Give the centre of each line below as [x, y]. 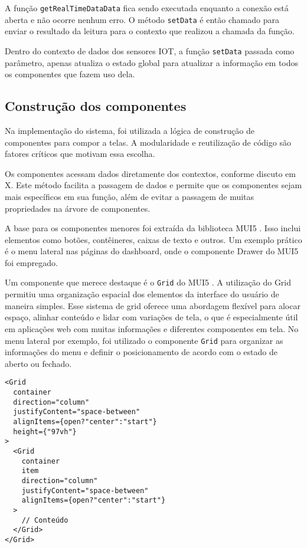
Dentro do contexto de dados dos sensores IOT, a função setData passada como [150, 50]
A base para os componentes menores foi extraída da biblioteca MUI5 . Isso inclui [153, 228]
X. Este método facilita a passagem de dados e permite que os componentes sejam [153, 185]
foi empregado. [31, 262]
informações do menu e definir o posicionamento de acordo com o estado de [141, 352]
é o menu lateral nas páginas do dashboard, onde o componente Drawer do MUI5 [152, 251]
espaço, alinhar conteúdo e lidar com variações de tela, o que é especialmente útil [151, 317]
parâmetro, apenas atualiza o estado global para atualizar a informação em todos [152, 62]
